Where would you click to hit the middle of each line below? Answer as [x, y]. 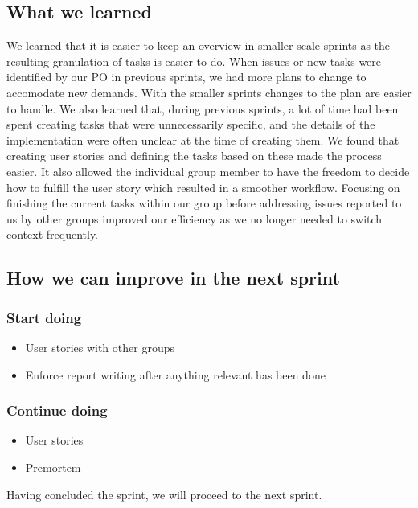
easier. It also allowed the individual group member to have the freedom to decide [208, 171]
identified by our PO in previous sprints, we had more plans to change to [186, 77]
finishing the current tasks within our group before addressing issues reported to [204, 203]
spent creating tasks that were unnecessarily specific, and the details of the [191, 124]
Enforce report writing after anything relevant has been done [175, 374]
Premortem [53, 467]
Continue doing [57, 410]
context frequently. [53, 234]
